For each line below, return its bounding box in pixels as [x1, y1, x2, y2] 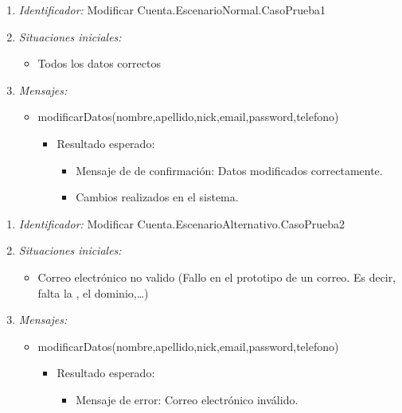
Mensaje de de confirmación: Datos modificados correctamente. [76, 162, 383, 178]
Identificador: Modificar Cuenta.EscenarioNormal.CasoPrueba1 [18, 2, 326, 18]
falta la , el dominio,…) [37, 284, 149, 301]
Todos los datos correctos [37, 55, 161, 72]
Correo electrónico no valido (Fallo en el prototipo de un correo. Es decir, [37, 268, 396, 285]
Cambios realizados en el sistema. [76, 189, 239, 205]
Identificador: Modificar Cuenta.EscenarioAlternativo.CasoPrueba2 [18, 215, 345, 232]
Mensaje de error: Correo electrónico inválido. [76, 391, 299, 407]
